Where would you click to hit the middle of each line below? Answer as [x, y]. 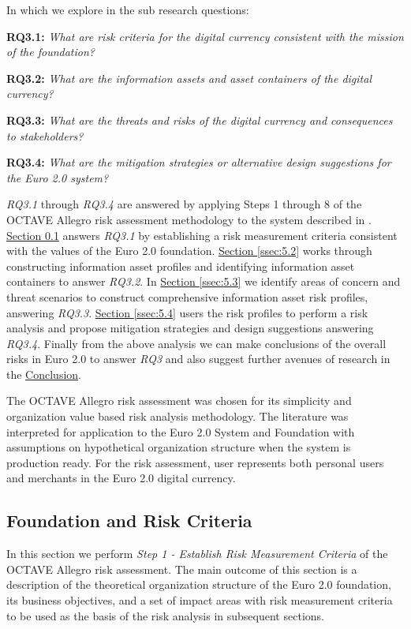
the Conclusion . [44, 374]
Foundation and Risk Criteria [129, 520]
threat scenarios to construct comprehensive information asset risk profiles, [187, 296]
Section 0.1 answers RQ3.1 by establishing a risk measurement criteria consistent [202, 235]
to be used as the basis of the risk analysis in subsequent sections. [165, 615]
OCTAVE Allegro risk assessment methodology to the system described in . [189, 219]
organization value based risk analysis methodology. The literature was [177, 416]
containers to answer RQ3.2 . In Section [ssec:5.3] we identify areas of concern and [204, 281]
